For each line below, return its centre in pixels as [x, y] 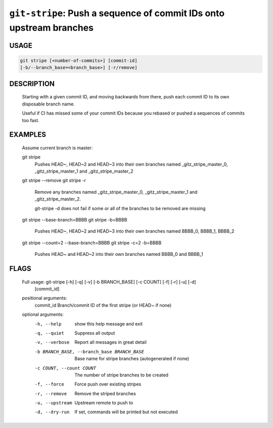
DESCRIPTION [32, 84]
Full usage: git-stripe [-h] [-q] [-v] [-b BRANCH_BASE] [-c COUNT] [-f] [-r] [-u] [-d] [109, 282]
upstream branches [51, 28]
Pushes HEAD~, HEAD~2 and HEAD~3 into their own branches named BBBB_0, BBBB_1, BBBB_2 [134, 231]
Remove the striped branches [105, 393]
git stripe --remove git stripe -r [54, 180]
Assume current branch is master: [57, 148]
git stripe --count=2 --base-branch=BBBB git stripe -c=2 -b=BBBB [92, 243]
